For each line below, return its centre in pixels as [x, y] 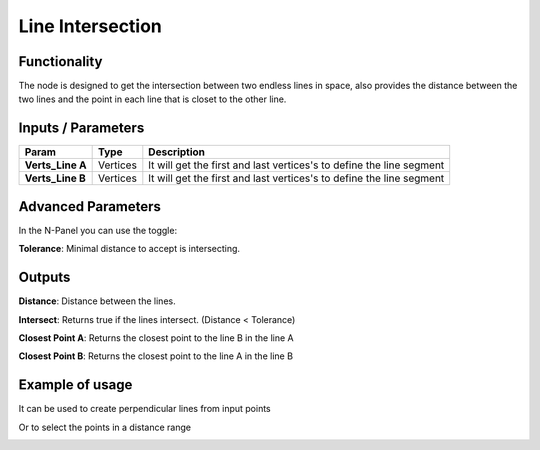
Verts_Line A [55, 165]
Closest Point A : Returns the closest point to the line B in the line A [156, 337]
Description [176, 152]
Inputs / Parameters [81, 128]
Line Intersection [90, 26]
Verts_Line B [55, 178]
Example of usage [75, 385]
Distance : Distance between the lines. [97, 301]
